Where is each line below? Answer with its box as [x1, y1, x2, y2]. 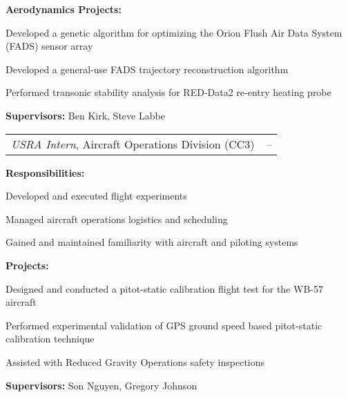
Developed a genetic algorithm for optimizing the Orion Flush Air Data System [6, 25, 342, 39]
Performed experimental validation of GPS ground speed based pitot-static [6, 318, 322, 332]
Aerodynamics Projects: [6, 2, 122, 16]
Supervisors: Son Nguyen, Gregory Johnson [6, 378, 197, 392]
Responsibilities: [6, 165, 85, 180]
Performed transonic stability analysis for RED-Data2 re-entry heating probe [6, 85, 331, 99]
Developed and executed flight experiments [6, 188, 187, 203]
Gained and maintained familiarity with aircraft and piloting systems [6, 235, 298, 249]
